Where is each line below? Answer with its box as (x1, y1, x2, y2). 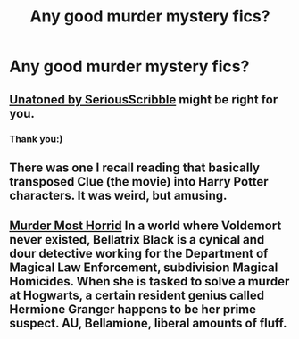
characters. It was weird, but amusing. (9, 187, 228, 203)
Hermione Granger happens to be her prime (9, 302, 257, 318)
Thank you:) (9, 132, 63, 145)
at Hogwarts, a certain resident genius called (9, 288, 265, 303)
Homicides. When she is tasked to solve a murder (9, 274, 290, 289)
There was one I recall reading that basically (9, 160, 261, 175)
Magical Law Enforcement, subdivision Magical (9, 260, 278, 276)
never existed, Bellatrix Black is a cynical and (9, 232, 265, 247)
